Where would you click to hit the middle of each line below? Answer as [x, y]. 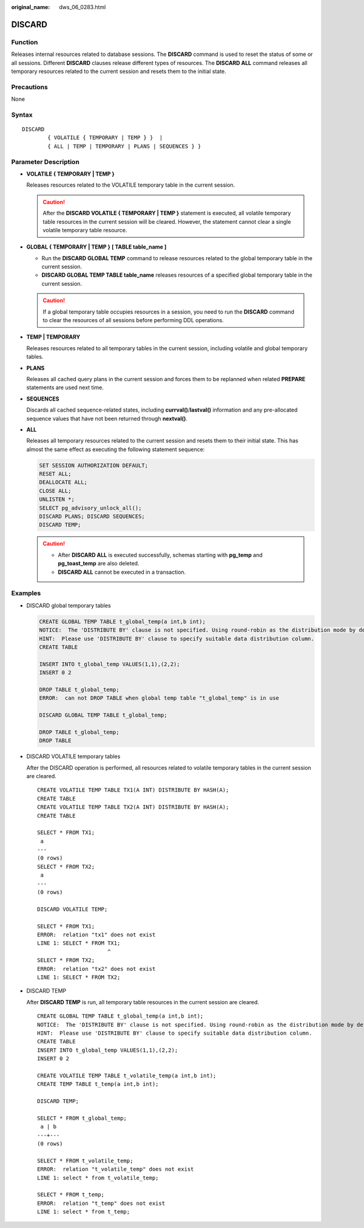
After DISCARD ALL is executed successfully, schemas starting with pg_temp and [160, 555]
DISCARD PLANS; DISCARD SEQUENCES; [92, 516]
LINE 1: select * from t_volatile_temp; [98, 1178]
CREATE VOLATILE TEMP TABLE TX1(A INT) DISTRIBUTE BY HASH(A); [133, 790]
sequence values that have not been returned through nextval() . [107, 418]
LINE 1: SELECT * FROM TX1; [79, 943]
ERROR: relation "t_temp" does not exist [101, 1203]
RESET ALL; [55, 474]
